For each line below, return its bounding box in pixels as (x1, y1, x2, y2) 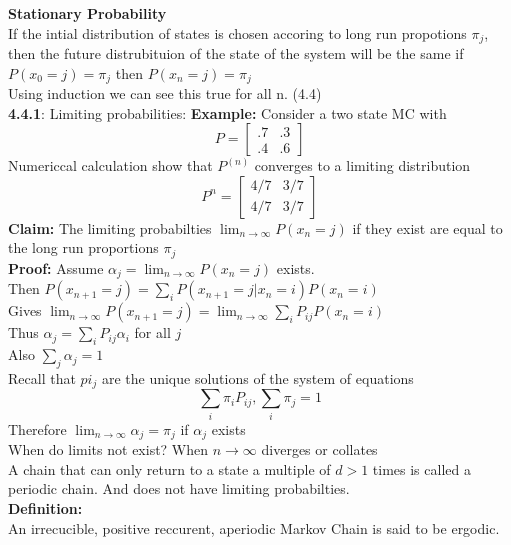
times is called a (372, 458, 471, 479)
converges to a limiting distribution (254, 155, 471, 176)
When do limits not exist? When (8, 439, 209, 460)
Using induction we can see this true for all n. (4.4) (8, 83, 322, 104)
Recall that (8, 367, 76, 388)
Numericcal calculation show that (8, 155, 213, 176)
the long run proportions (8, 237, 159, 258)
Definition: (8, 497, 83, 518)
